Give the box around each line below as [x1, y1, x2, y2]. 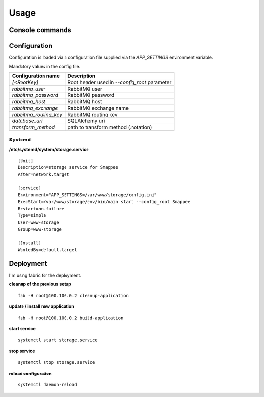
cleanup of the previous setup [9, 281, 71, 287]
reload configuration [9, 370, 52, 376]
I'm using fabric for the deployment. [9, 272, 82, 278]
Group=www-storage [18, 226, 62, 232]
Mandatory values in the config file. [9, 64, 81, 70]
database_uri [12, 117, 43, 124]
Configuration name [12, 72, 60, 79]
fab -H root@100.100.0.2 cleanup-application [18, 293, 129, 298]
